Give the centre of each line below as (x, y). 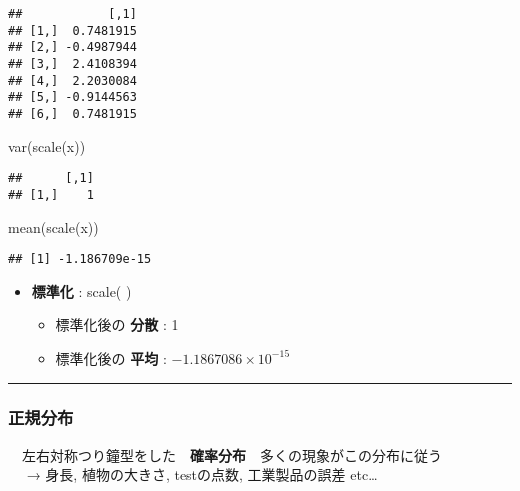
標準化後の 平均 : (111, 357)
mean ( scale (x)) (53, 226)
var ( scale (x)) (47, 145)
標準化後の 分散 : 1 (117, 324)
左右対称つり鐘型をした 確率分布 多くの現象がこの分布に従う (231, 454)
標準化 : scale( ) (81, 290)
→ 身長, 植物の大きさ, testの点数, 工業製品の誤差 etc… (202, 474)
